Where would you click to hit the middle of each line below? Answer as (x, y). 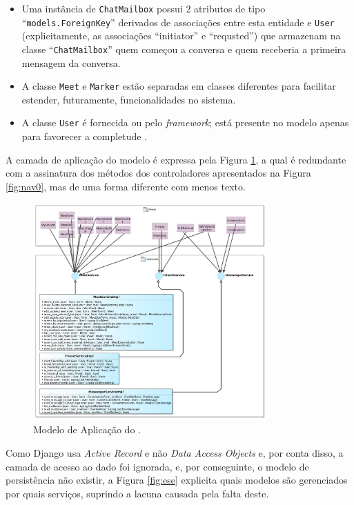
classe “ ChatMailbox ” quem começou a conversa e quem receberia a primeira (184, 49)
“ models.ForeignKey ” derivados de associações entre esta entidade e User (178, 22)
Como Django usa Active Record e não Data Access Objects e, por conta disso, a (175, 452)
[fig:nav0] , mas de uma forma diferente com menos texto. (126, 186)
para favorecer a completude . (85, 136)
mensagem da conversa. (71, 62)
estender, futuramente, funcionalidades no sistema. (129, 99)
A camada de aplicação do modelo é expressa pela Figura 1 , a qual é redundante (176, 159)
